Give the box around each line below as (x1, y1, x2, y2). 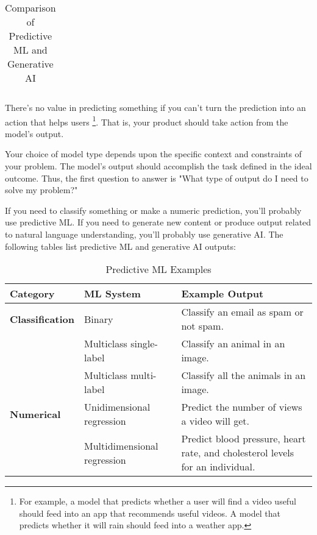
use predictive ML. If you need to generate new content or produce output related (5, 216, 312, 229)
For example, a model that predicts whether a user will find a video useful (19, 495, 296, 508)
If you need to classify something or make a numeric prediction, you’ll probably (5, 204, 302, 216)
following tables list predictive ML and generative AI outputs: (5, 239, 236, 252)
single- (130, 336, 158, 351)
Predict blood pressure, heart (181, 431, 306, 446)
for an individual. (181, 459, 255, 474)
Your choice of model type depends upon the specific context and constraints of (5, 147, 302, 160)
